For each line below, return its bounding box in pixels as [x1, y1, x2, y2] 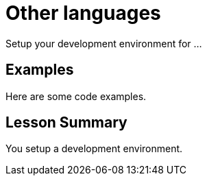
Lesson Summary [5, 114, 127, 132]
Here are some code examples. [5, 90, 147, 102]
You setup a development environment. [5, 143, 183, 155]
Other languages [5, 1, 161, 25]
